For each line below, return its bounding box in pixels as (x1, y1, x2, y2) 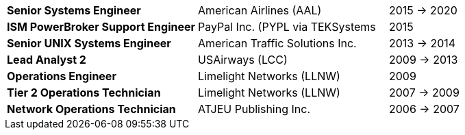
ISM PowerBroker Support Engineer (7, 20, 196, 34)
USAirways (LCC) (198, 53, 288, 66)
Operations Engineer (7, 69, 116, 83)
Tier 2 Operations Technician (7, 86, 161, 99)
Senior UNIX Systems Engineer (7, 36, 171, 50)
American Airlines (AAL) (198, 3, 322, 17)
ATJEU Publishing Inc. (198, 102, 310, 116)
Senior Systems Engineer (7, 3, 141, 17)
